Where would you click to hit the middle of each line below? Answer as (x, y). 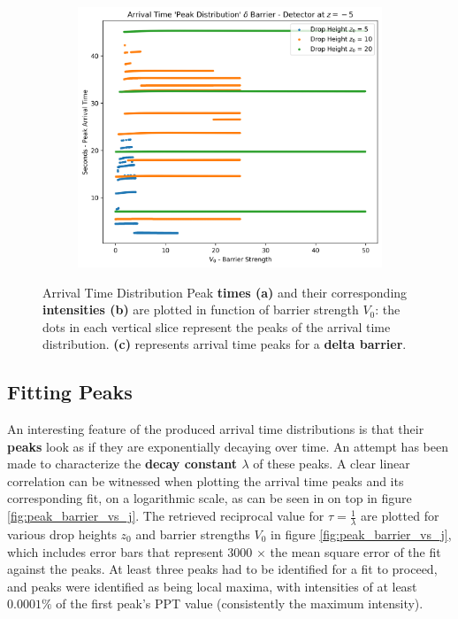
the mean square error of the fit (355, 551)
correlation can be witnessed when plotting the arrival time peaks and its (206, 480)
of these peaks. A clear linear (332, 464)
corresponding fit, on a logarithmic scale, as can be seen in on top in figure (210, 498)
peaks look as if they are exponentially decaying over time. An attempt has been (228, 446)
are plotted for (400, 516)
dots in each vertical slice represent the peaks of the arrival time (217, 326)
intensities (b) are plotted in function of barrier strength (201, 309)
